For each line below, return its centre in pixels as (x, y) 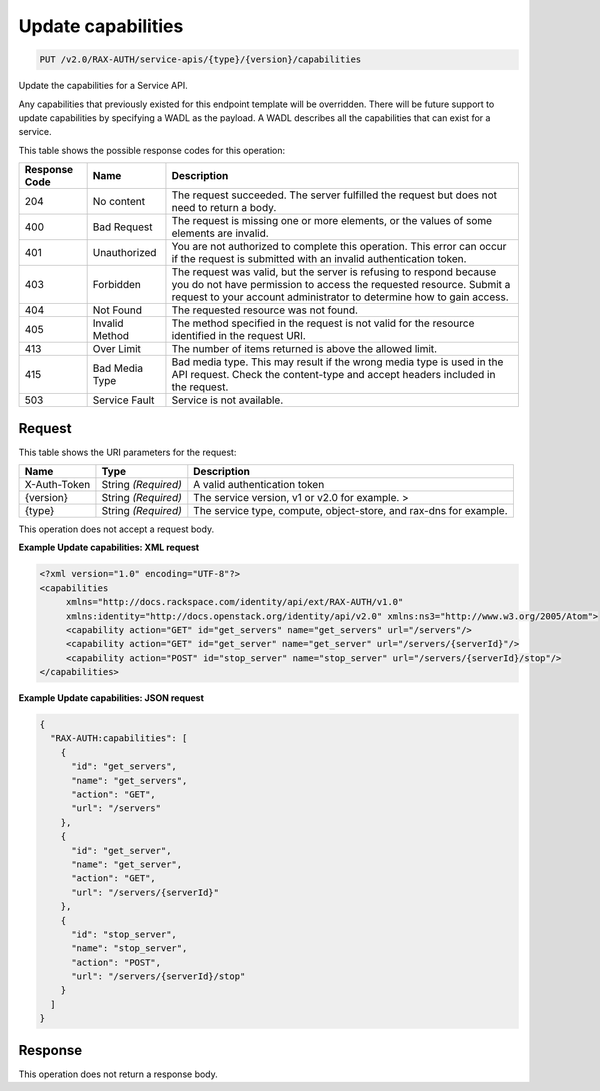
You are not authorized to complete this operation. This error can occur (339, 247)
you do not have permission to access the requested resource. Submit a (341, 285)
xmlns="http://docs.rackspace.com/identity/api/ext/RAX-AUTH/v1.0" (234, 602)
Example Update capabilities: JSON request (111, 698)
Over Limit (117, 349)
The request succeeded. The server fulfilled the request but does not (334, 195)
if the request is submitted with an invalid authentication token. (319, 259)
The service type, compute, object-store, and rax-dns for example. (350, 510)
